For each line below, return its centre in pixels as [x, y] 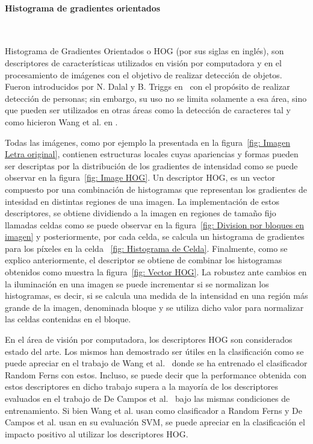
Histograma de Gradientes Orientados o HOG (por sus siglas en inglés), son [144, 51]
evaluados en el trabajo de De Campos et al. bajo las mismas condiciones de [147, 399]
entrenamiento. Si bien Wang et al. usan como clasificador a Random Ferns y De [154, 410]
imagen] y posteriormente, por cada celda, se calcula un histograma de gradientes [155, 236]
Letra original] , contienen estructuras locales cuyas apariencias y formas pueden [152, 154]
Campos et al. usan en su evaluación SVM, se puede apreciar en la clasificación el [155, 422]
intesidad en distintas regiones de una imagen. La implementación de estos [142, 201]
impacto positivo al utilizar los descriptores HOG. [97, 433]
